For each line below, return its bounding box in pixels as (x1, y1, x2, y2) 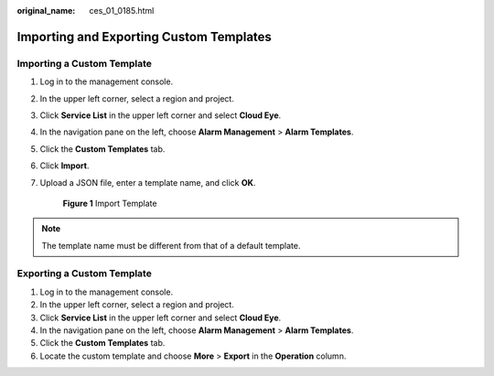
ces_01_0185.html (89, 5, 155, 16)
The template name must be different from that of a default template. (41, 240, 301, 251)
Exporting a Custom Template (16, 267, 153, 280)
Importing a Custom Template (16, 57, 153, 70)
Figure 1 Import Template (62, 198, 157, 209)
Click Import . (39, 160, 90, 171)
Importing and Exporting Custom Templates (16, 28, 272, 45)
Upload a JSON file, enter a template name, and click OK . (39, 177, 256, 188)
